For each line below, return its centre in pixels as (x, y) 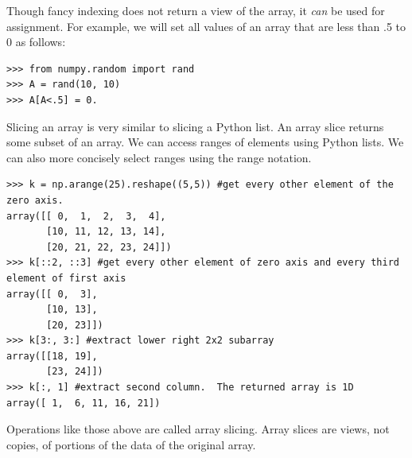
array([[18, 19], (52, 356)
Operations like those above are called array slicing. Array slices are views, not (198, 429)
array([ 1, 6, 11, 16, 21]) (84, 403)
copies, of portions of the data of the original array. (131, 444)
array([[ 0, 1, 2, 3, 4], (86, 216)
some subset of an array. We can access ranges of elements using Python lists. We (205, 142)
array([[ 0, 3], (52, 294)
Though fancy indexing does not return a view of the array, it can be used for (196, 10)
